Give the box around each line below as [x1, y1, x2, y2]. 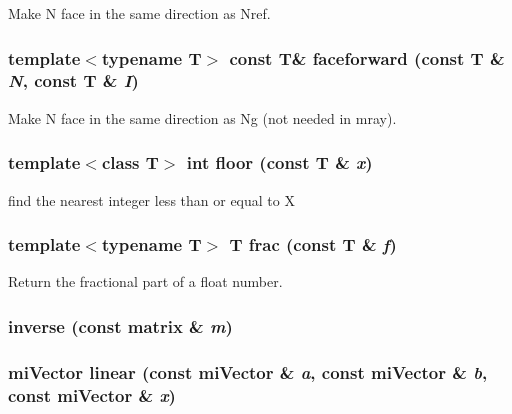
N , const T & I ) [8, 68, 139, 93]
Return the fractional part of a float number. [8, 271, 283, 292]
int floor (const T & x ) [186, 150, 373, 175]
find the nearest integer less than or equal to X [8, 189, 295, 210]
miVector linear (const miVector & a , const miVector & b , [8, 359, 488, 384]
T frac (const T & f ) [229, 232, 397, 257]
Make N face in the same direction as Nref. [8, 3, 271, 23]
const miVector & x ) [8, 382, 176, 407]
